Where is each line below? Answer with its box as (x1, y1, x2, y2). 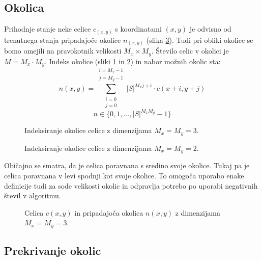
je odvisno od (189, 23, 231, 34)
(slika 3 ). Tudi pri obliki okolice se (146, 34, 253, 45)
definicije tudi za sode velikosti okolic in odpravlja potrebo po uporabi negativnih (4, 180, 258, 191)
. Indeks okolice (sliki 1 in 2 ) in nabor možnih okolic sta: (44, 56, 221, 66)
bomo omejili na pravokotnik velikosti (4, 45, 122, 56)
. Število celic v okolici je (151, 45, 229, 56)
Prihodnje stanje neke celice (4, 23, 91, 34)
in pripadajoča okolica (74, 207, 143, 218)
